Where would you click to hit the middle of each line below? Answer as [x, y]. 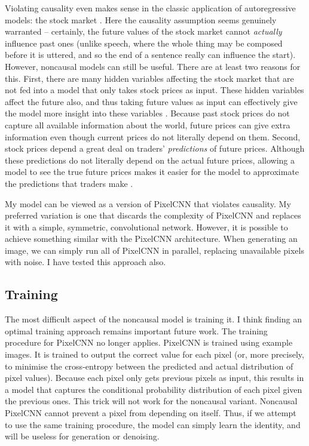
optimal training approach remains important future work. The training [136, 330]
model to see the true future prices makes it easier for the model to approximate [152, 172]
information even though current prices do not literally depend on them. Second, [153, 136]
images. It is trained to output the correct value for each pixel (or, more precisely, [154, 354]
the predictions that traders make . [69, 183]
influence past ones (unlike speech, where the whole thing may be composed [144, 43]
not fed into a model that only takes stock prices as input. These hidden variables [154, 90]
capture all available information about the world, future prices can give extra [148, 124]
